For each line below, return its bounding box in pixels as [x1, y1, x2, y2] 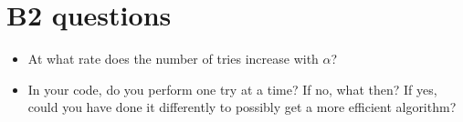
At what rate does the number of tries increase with [27, 49, 319, 68]
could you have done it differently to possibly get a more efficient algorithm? [27, 97, 457, 117]
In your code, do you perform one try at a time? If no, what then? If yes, [27, 79, 437, 98]
